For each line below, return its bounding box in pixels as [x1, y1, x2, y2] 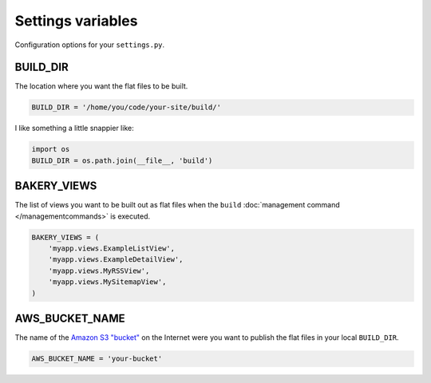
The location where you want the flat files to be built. [14, 81, 188, 91]
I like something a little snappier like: [14, 124, 135, 133]
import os [31, 144, 70, 154]
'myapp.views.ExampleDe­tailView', [48, 255, 184, 264]
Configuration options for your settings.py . [14, 40, 165, 49]
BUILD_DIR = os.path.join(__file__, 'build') [31, 156, 213, 165]
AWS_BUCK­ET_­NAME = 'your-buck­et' [31, 354, 163, 363]
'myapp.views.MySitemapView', [48, 278, 167, 286]
